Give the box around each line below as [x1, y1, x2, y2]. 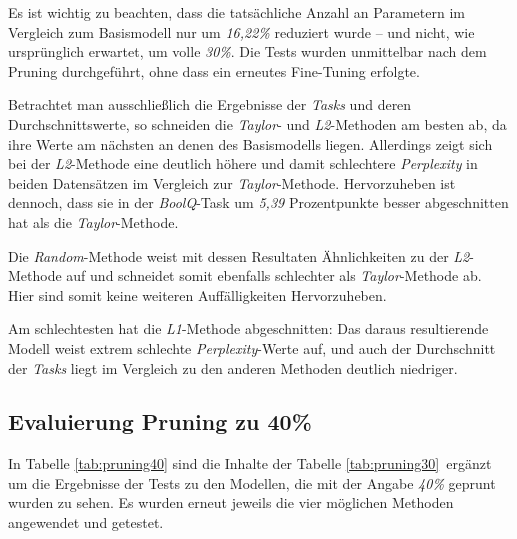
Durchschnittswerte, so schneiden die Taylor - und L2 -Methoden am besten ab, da [8, 113, 507, 134]
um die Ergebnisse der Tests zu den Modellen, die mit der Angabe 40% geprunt [8, 472, 496, 493]
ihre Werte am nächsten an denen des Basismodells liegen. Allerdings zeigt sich [8, 133, 493, 154]
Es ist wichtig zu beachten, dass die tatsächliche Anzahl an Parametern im [8, 2, 465, 22]
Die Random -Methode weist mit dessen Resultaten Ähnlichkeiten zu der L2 [8, 245, 470, 266]
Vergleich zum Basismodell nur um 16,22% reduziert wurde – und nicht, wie [8, 21, 475, 42]
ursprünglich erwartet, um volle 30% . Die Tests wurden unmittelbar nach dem [8, 41, 487, 62]
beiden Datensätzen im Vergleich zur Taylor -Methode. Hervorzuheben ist [8, 172, 456, 193]
